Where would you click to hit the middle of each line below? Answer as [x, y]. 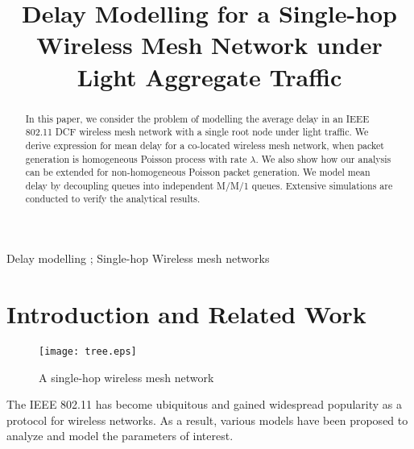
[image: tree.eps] [88, 351]
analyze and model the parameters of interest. [120, 436]
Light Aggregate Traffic [209, 76]
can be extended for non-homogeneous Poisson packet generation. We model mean [198, 172]
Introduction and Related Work [186, 313]
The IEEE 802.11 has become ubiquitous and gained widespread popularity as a [205, 404]
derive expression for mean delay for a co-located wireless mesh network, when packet [205, 145]
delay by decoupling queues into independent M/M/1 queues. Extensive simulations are [209, 185]
